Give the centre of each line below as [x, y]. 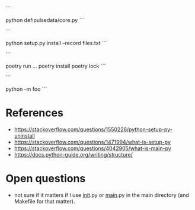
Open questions [46, 179]
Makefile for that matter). [44, 201]
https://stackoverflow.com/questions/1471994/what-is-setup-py [92, 142]
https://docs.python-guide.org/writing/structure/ [73, 154]
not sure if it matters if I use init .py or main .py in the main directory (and [101, 195]
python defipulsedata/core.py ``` [45, 20]
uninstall [24, 135]
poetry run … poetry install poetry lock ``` [56, 66]
